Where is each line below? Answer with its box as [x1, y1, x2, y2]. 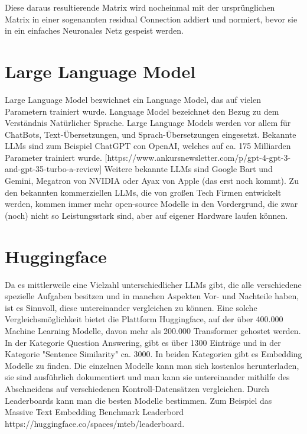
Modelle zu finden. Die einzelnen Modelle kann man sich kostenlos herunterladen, [5, 359, 299, 371]
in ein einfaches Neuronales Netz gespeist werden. [5, 24, 184, 37]
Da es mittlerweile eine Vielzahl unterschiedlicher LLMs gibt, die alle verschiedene [5, 278, 302, 290]
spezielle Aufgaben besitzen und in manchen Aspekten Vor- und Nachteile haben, [5, 290, 299, 302]
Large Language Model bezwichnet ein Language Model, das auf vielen [5, 93, 261, 105]
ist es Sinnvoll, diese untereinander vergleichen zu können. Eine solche [5, 301, 257, 313]
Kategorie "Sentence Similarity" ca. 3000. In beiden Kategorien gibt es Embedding [5, 348, 302, 360]
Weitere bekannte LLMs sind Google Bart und [104, 163, 273, 175]
